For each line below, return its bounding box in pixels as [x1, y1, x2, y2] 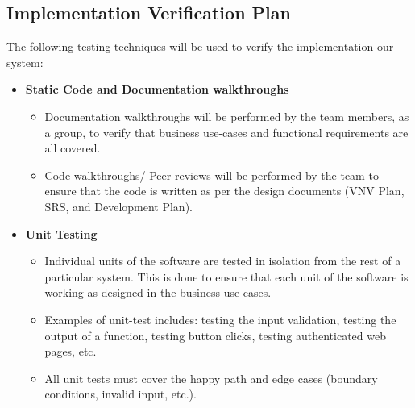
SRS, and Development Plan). [44, 198, 193, 214]
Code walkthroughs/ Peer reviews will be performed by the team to [44, 166, 379, 183]
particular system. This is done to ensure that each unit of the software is [44, 268, 409, 285]
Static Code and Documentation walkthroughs [25, 81, 289, 98]
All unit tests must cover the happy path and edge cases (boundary [44, 369, 378, 386]
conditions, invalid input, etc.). [44, 385, 197, 402]
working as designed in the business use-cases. [44, 284, 272, 301]
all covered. [44, 139, 101, 156]
